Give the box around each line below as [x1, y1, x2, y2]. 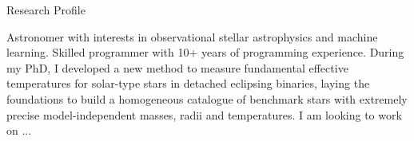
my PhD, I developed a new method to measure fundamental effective [6, 59, 348, 76]
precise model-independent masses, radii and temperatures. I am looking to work [6, 106, 402, 123]
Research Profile [6, 2, 86, 18]
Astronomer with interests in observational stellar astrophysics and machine [6, 28, 378, 45]
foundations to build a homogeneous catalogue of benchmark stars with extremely [6, 90, 408, 107]
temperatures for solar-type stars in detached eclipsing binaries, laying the [6, 75, 370, 92]
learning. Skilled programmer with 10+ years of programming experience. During [6, 44, 404, 61]
